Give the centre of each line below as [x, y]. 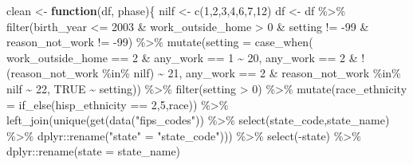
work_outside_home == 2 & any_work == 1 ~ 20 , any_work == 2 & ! [186, 57]
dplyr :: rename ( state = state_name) [94, 151]
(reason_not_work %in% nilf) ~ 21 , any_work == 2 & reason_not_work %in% [204, 73]
